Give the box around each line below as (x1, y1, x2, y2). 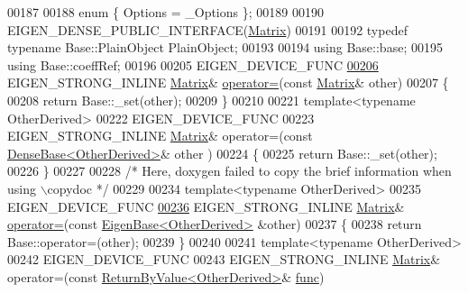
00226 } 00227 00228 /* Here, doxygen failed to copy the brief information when (7, 161, 452, 180)
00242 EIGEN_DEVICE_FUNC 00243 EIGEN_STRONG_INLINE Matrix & (7, 250, 441, 269)
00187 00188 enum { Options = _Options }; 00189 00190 (7, 3, 324, 21)
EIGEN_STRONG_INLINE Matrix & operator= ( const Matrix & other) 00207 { (7, 73, 449, 92)
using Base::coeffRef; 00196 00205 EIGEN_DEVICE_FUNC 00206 (7, 55, 379, 74)
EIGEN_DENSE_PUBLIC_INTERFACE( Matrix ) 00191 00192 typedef (7, 20, 408, 39)
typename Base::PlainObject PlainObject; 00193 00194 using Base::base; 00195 (7, 38, 443, 57)
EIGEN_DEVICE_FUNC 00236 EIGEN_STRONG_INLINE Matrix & (7, 197, 405, 215)
